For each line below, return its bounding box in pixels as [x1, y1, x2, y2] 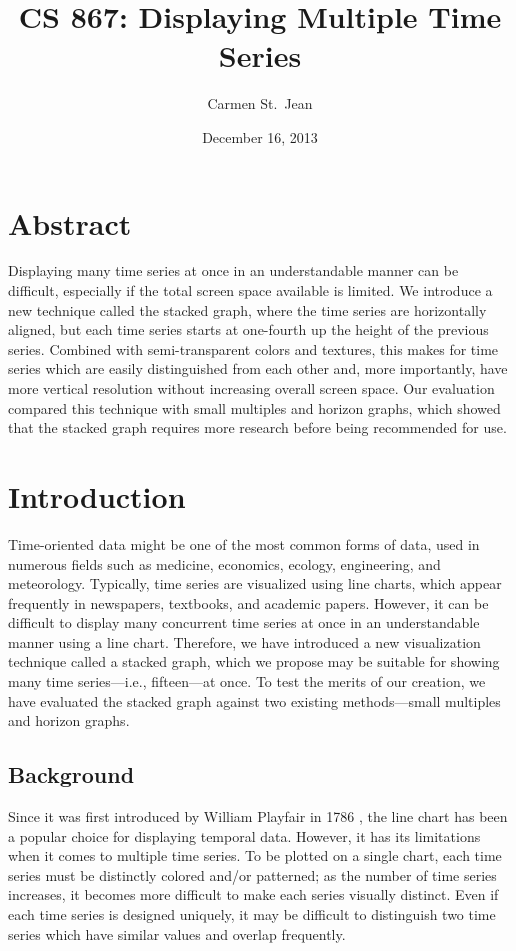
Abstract [8, 202, 132, 243]
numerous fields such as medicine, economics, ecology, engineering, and [8, 553, 441, 574]
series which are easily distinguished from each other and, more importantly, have [8, 358, 508, 379]
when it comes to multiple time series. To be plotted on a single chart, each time [8, 845, 502, 866]
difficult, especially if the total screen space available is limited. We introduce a [8, 280, 493, 301]
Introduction [8, 475, 186, 516]
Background [8, 759, 135, 790]
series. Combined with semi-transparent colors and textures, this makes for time [8, 338, 499, 359]
